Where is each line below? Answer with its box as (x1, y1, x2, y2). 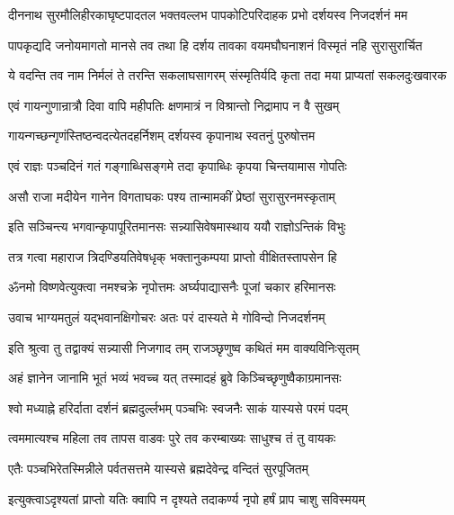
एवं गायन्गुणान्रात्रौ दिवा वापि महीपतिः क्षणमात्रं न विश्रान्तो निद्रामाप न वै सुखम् (8, 95, 340, 114)
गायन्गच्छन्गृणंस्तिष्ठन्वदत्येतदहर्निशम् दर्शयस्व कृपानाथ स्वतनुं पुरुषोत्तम (8, 126, 316, 145)
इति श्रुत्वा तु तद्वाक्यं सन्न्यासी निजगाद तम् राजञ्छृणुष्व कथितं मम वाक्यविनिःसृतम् (8, 338, 360, 357)
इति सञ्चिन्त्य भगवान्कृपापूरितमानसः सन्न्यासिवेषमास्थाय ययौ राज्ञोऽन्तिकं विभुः (8, 217, 346, 236)
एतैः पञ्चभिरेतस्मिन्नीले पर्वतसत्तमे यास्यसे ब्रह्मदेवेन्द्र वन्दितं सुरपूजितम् (8, 458, 309, 477)
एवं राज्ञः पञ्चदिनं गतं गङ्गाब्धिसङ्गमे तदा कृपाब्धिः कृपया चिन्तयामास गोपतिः (8, 156, 347, 175)
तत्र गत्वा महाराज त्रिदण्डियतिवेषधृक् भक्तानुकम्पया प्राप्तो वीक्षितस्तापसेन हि (8, 247, 337, 266)
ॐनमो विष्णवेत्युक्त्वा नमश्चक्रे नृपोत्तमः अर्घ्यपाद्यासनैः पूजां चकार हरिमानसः (8, 277, 336, 296)
